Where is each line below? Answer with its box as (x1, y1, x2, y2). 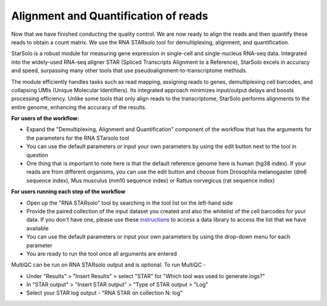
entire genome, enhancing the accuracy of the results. (11, 103, 147, 110)
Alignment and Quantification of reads (11, 9, 208, 22)
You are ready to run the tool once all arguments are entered (26, 250, 177, 257)
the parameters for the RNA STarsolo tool (26, 134, 130, 141)
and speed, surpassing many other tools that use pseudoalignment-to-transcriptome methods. (11, 67, 248, 74)
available (26, 225, 49, 232)
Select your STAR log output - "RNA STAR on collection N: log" (26, 289, 183, 297)
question (26, 151, 48, 158)
